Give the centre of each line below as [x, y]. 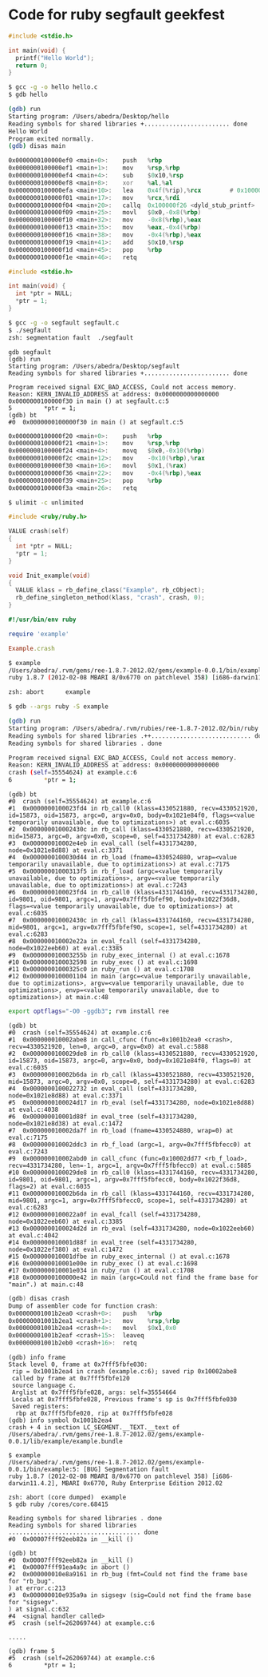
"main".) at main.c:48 [46, 1285]
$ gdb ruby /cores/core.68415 [59, 1504]
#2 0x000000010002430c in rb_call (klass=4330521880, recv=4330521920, [132, 830]
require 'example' [39, 634]
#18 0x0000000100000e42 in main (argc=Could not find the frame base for [134, 1277]
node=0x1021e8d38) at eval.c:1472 [66, 1123]
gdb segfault [30, 352]
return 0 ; [32, 66]
